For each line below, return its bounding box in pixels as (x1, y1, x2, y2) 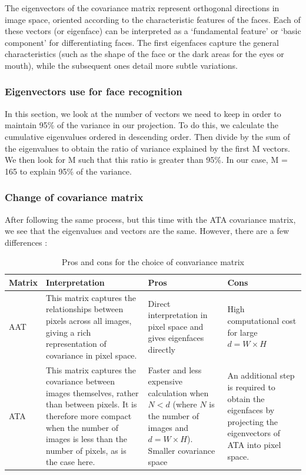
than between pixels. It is (45, 398, 137, 410)
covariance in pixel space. (45, 349, 137, 361)
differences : (5, 236, 48, 248)
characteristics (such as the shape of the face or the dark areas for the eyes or (5, 48, 284, 60)
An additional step (227, 369, 295, 382)
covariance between (45, 375, 115, 387)
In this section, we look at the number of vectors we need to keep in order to (5, 107, 281, 119)
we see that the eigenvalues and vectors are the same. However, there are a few (5, 225, 289, 237)
